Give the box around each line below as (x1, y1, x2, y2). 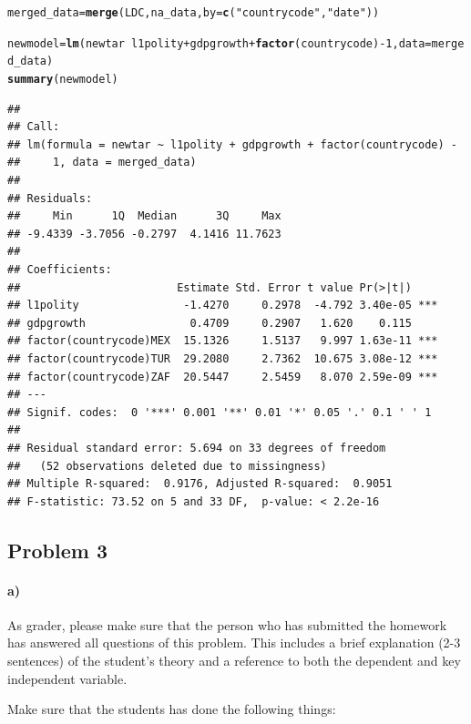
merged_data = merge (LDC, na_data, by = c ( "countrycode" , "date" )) (7, 6, 380, 19)
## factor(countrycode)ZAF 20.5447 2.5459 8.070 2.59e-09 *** (7, 370, 438, 383)
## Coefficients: (7, 262, 112, 276)
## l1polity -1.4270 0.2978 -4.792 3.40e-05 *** (7, 299, 438, 312)
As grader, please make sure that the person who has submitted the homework (7, 615, 447, 634)
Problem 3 (7, 535, 108, 564)
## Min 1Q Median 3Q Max (7, 209, 282, 223)
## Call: (7, 120, 60, 134)
